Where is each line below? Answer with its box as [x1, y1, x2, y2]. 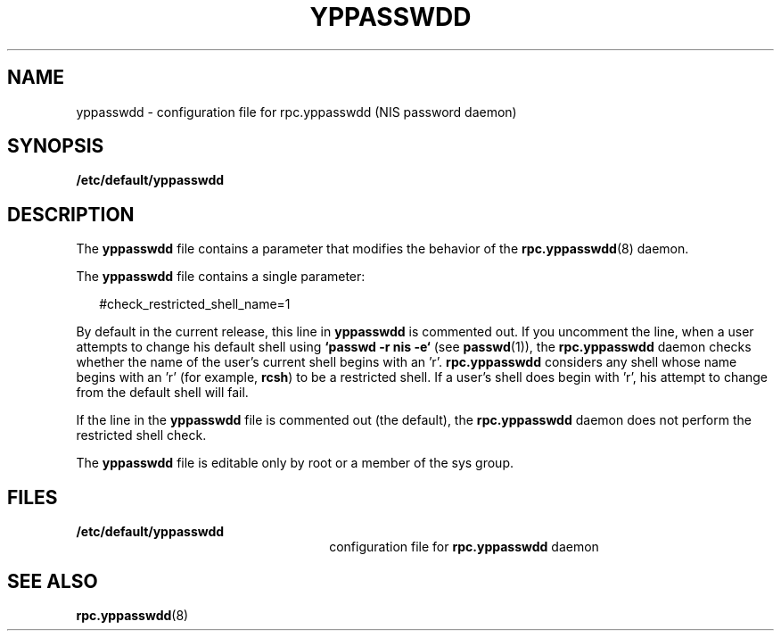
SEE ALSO [7, 569, 98, 592]
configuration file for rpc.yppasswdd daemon [329, 539, 599, 555]
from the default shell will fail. [76, 385, 249, 401]
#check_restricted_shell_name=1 [99, 296, 291, 312]
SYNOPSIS [7, 135, 104, 158]
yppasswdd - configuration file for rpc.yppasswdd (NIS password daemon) [76, 104, 517, 120]
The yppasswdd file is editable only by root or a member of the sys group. [76, 455, 514, 471]
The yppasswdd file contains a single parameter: [76, 269, 366, 285]
